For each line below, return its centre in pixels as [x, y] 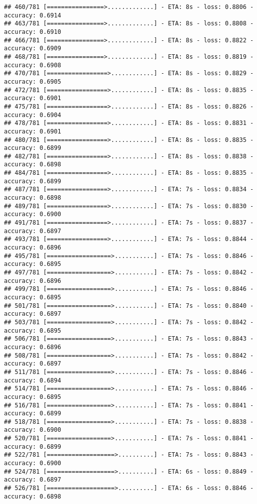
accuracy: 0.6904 [33, 115]
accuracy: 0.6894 [33, 380]
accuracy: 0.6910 [33, 32]
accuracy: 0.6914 [33, 15]
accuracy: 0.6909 [33, 49]
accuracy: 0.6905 [33, 81]
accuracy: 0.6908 [33, 65]
